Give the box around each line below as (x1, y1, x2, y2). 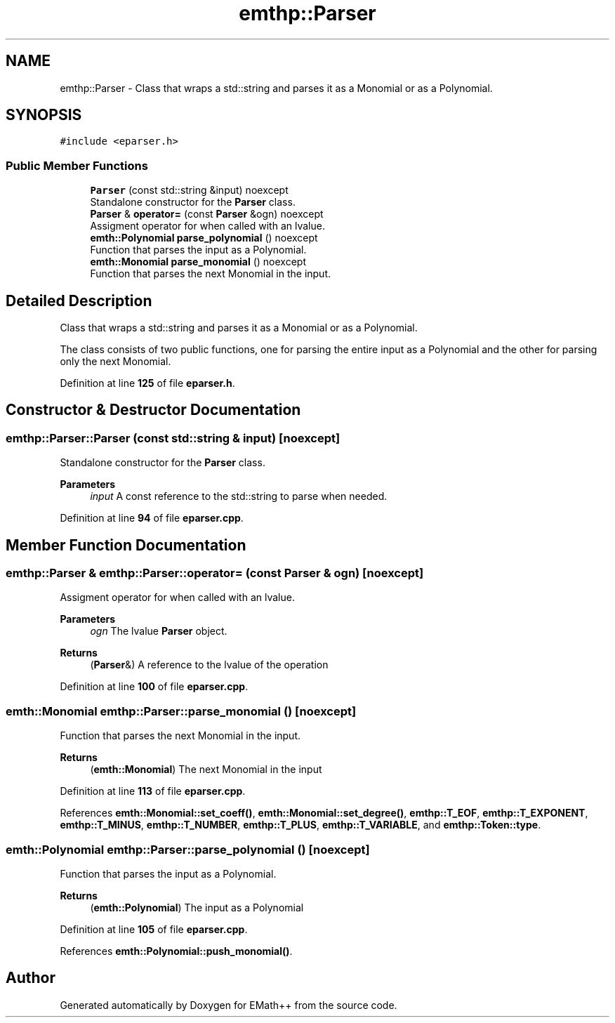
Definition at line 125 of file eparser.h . (60, 377, 235, 390)
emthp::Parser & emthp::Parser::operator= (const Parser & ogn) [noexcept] (6, 566, 424, 581)
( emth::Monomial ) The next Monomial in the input (90, 763, 322, 776)
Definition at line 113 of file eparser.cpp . (60, 785, 246, 798)
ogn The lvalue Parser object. (90, 625, 227, 638)
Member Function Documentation (6, 536, 246, 554)
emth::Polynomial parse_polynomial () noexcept (90, 232, 318, 244)
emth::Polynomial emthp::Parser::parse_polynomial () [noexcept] (6, 842, 370, 857)
